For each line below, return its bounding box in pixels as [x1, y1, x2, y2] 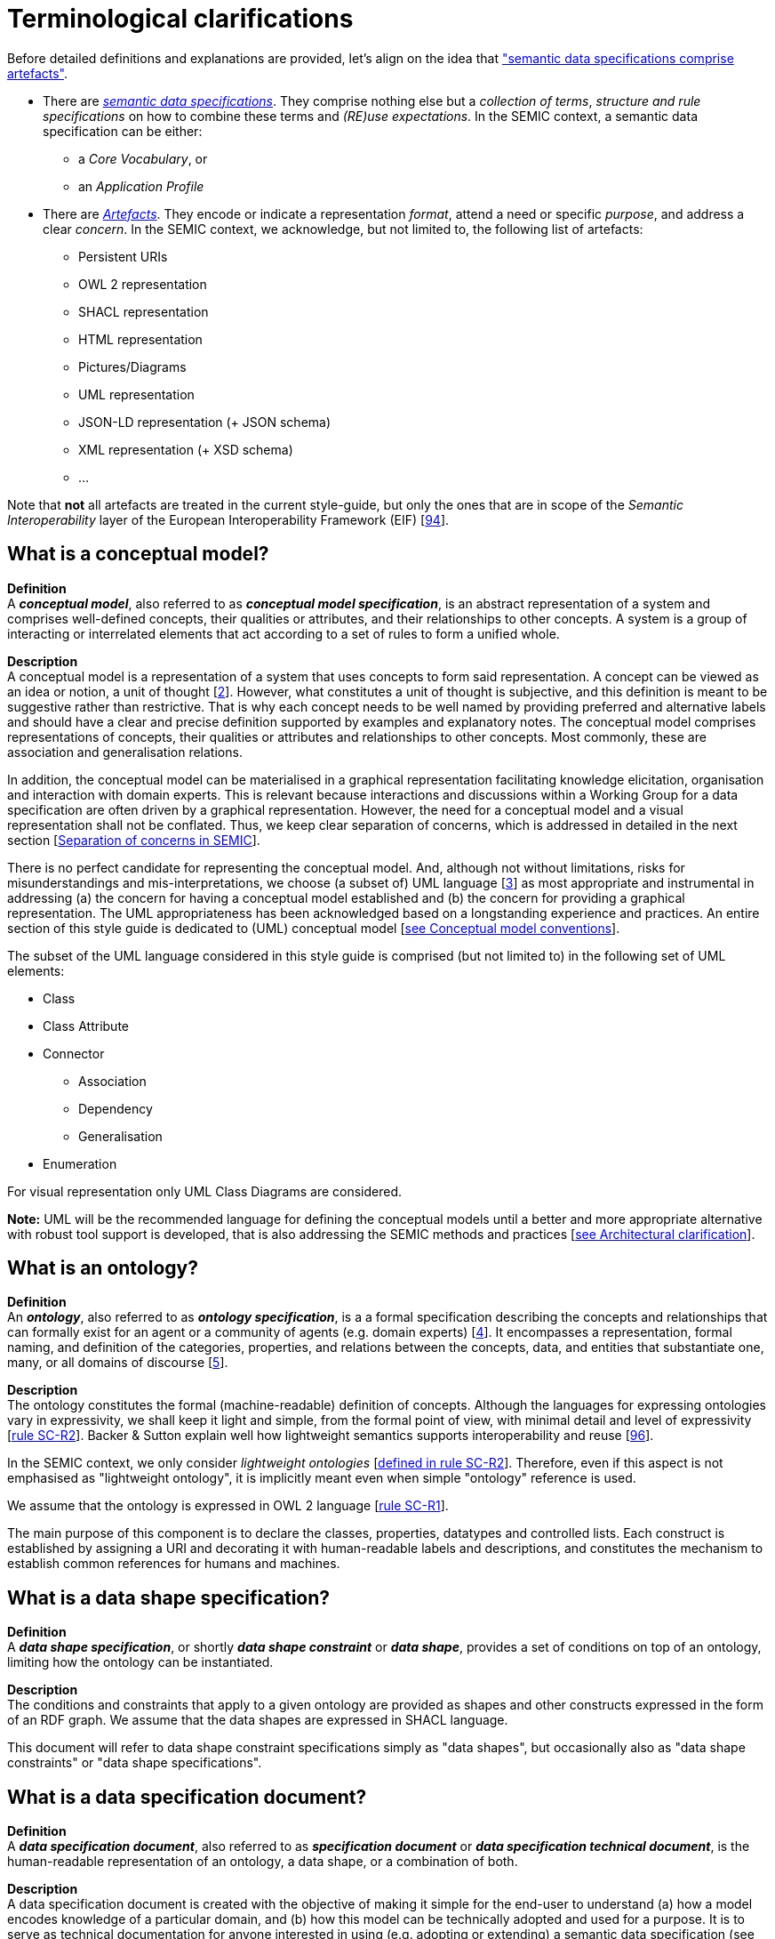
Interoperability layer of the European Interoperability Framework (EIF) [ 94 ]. [7, 511, 450, 527]
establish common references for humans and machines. [7, 1556, 340, 1572]
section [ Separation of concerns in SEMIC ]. [7, 832, 260, 848]
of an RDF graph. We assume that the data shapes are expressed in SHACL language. [7, 1712, 508, 1728]
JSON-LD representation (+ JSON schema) [78, 414, 332, 430]
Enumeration [43, 1155, 117, 1171]
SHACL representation [78, 303, 209, 319]
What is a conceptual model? [7, 543, 269, 566]
